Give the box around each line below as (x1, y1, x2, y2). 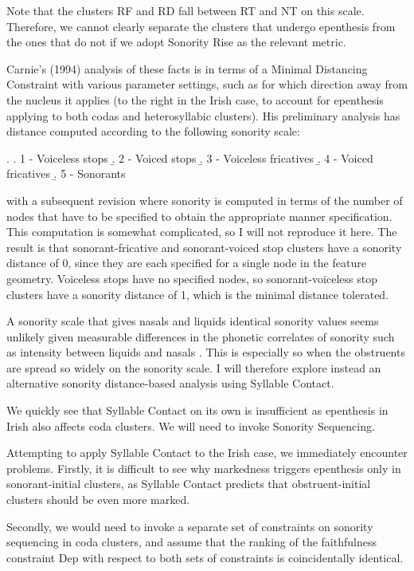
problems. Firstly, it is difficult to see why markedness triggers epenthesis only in (6, 459, 401, 476)
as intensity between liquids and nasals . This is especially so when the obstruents (6, 344, 405, 360)
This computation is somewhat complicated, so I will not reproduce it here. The (6, 223, 397, 240)
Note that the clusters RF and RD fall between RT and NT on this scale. (6, 2, 365, 18)
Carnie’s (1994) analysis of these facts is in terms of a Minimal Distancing (6, 60, 368, 77)
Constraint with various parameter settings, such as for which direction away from (6, 76, 408, 93)
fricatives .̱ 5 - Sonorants (6, 165, 126, 182)
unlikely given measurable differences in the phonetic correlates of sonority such (6, 328, 395, 345)
